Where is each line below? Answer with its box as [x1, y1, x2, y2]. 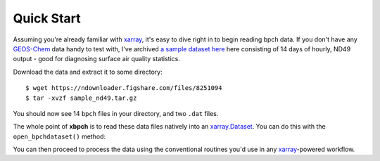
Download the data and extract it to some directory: [13, 67, 163, 76]
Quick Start [13, 11, 81, 26]
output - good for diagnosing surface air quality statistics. [13, 55, 181, 63]
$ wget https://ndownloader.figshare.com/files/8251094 [25, 84, 222, 92]
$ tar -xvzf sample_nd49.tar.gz [25, 94, 137, 102]
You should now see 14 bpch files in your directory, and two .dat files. [13, 109, 219, 117]
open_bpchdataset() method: [13, 132, 106, 141]
